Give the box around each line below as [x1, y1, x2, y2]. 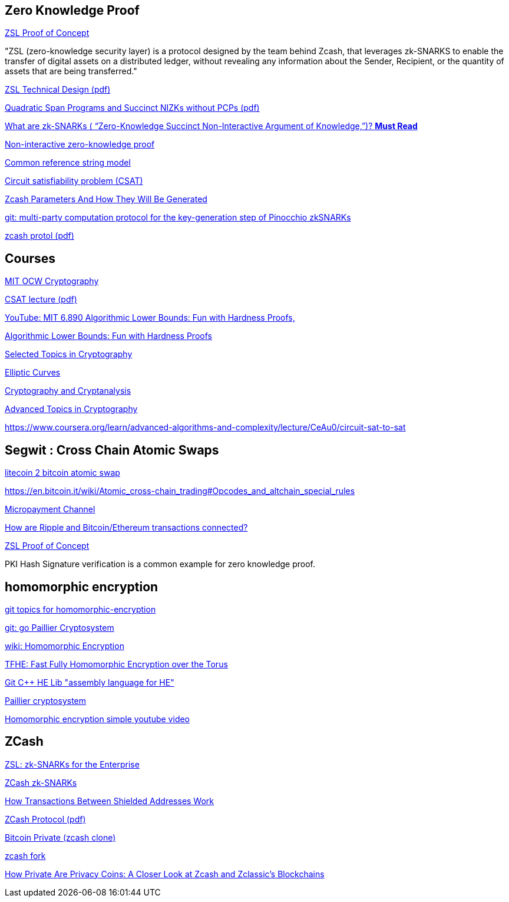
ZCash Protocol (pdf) [5, 814, 86, 824]
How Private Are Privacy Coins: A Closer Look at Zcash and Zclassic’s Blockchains [5, 868, 325, 879]
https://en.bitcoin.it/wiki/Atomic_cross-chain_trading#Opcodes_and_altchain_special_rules [5, 486, 355, 496]
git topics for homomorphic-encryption [5, 604, 156, 614]
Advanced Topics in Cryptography [5, 404, 138, 414]
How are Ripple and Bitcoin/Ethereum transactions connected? [5, 522, 248, 533]
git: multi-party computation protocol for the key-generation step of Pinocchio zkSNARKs [5, 212, 351, 223]
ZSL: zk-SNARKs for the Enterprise [5, 759, 140, 769]
